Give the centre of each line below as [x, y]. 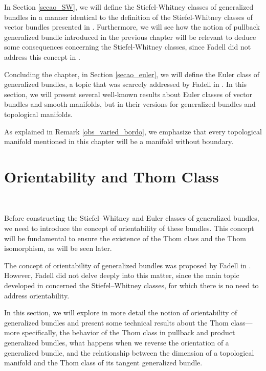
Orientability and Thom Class [112, 176]
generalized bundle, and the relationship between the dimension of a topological [129, 352]
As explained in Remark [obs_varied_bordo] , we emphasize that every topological [133, 131]
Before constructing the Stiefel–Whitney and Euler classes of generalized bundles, [132, 218]
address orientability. [37, 295]
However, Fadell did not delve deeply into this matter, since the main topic [122, 275]
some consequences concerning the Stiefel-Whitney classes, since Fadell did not [128, 47]
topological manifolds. [38, 114]
